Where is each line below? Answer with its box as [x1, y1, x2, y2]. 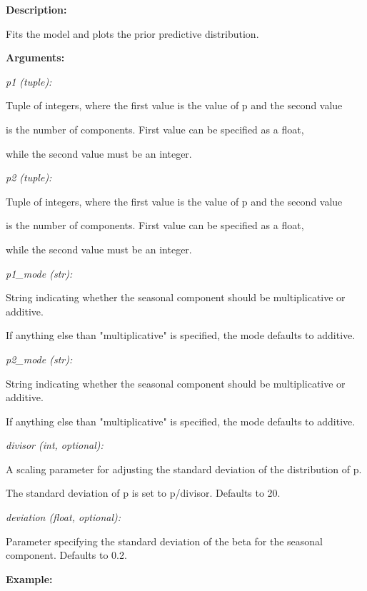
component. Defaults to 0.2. [6, 547, 127, 562]
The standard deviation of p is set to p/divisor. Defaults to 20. [6, 485, 281, 500]
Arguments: [6, 50, 65, 65]
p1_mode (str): [6, 266, 73, 281]
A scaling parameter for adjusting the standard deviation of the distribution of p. [6, 461, 362, 476]
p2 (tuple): [6, 170, 52, 185]
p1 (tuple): [6, 74, 52, 89]
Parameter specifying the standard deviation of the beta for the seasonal [6, 533, 323, 548]
